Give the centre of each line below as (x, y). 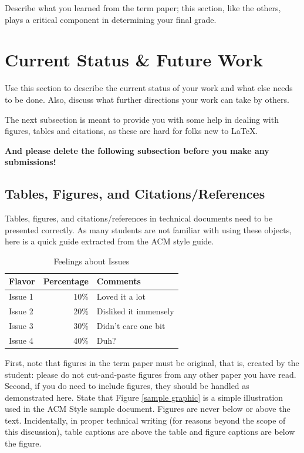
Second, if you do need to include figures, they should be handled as (127, 386)
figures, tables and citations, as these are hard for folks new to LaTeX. (131, 131)
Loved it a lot (121, 296)
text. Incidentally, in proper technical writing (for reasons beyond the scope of (145, 420)
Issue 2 (21, 311)
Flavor (22, 281)
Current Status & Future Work (134, 60)
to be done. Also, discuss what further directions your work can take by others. (147, 99)
